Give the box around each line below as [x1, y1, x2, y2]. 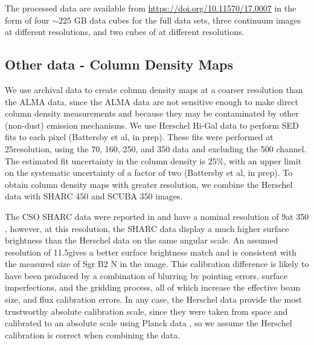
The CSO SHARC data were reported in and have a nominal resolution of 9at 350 [5, 210, 309, 222]
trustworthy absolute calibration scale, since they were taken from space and [5, 305, 288, 317]
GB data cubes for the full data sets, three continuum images [74, 13, 301, 26]
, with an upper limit [223, 154, 302, 167]
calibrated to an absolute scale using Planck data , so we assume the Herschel [5, 317, 292, 329]
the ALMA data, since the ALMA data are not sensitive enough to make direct [5, 95, 298, 108]
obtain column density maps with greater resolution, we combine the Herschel [5, 178, 293, 190]
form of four [5, 13, 50, 26]
